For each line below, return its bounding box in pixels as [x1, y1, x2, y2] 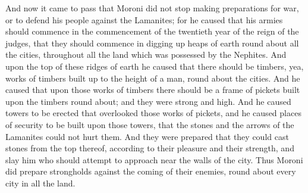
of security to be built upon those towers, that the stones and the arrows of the [5, 118, 294, 130]
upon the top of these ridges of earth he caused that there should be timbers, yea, [5, 60, 304, 72]
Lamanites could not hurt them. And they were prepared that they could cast [5, 130, 289, 142]
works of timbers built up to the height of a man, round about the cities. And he [5, 71, 300, 84]
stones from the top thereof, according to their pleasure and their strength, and [5, 142, 294, 154]
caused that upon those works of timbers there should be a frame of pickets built [5, 83, 300, 96]
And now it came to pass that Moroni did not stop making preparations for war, [5, 2, 299, 14]
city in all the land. [5, 176, 76, 189]
